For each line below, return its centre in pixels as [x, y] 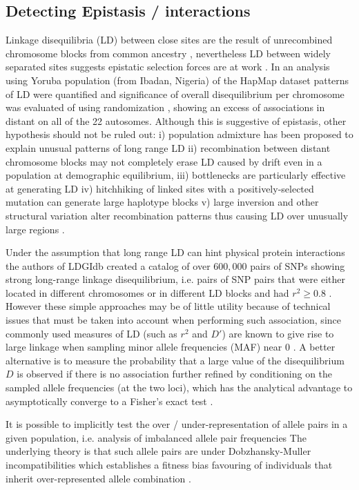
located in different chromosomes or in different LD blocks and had [147, 292]
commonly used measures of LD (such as [91, 333]
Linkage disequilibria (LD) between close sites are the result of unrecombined [169, 40]
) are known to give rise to [278, 333]
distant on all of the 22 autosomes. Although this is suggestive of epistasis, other [176, 120]
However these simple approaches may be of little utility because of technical [168, 306]
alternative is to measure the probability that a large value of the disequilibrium [175, 360]
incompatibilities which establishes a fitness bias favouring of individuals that [169, 465]
